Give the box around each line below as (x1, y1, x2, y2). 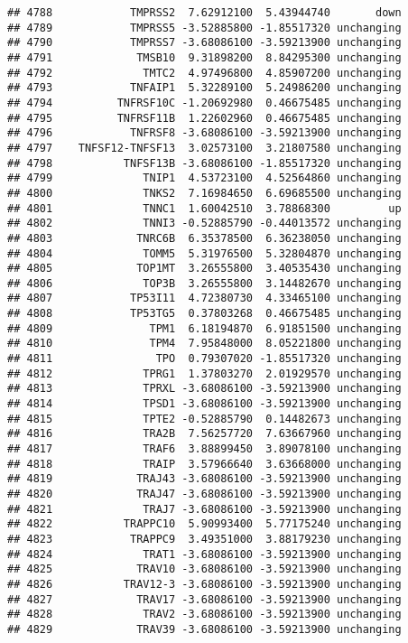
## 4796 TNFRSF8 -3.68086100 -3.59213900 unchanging (7, 126, 402, 140)
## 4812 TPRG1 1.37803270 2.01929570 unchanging (7, 367, 402, 380)
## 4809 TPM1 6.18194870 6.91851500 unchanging (7, 321, 402, 335)
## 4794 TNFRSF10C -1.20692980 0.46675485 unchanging (7, 96, 402, 109)
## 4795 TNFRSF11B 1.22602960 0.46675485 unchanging (7, 111, 402, 125)
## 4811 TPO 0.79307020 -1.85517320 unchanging (7, 352, 402, 366)
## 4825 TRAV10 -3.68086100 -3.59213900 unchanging (7, 563, 402, 576)
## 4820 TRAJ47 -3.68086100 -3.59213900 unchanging (7, 488, 402, 500)
